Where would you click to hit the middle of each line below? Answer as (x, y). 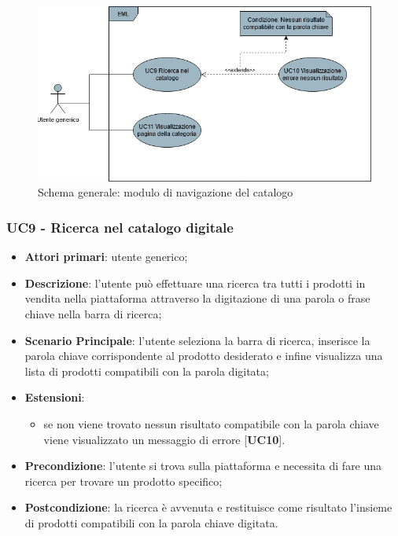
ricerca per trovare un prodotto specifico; (123, 481)
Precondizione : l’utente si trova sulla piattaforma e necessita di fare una (203, 466)
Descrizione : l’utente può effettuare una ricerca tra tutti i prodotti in (195, 283)
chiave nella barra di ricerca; (93, 313)
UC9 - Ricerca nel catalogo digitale (120, 227)
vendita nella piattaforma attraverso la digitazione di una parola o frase (197, 298)
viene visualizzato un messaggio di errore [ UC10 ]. (164, 439)
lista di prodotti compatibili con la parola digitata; (147, 371)
